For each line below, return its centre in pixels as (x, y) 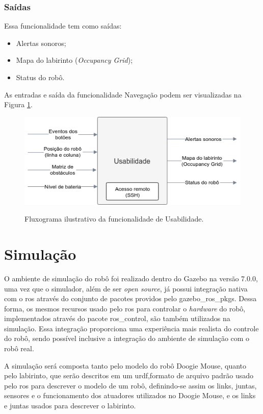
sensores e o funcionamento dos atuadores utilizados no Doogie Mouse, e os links (130, 395)
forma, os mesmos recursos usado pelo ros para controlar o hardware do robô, (125, 308)
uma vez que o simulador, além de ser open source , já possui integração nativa (126, 288)
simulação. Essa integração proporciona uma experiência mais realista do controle (131, 328)
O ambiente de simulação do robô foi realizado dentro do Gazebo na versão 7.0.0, (131, 278)
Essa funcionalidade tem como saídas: (63, 26)
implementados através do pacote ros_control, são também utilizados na (117, 318)
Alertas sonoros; (41, 43)
